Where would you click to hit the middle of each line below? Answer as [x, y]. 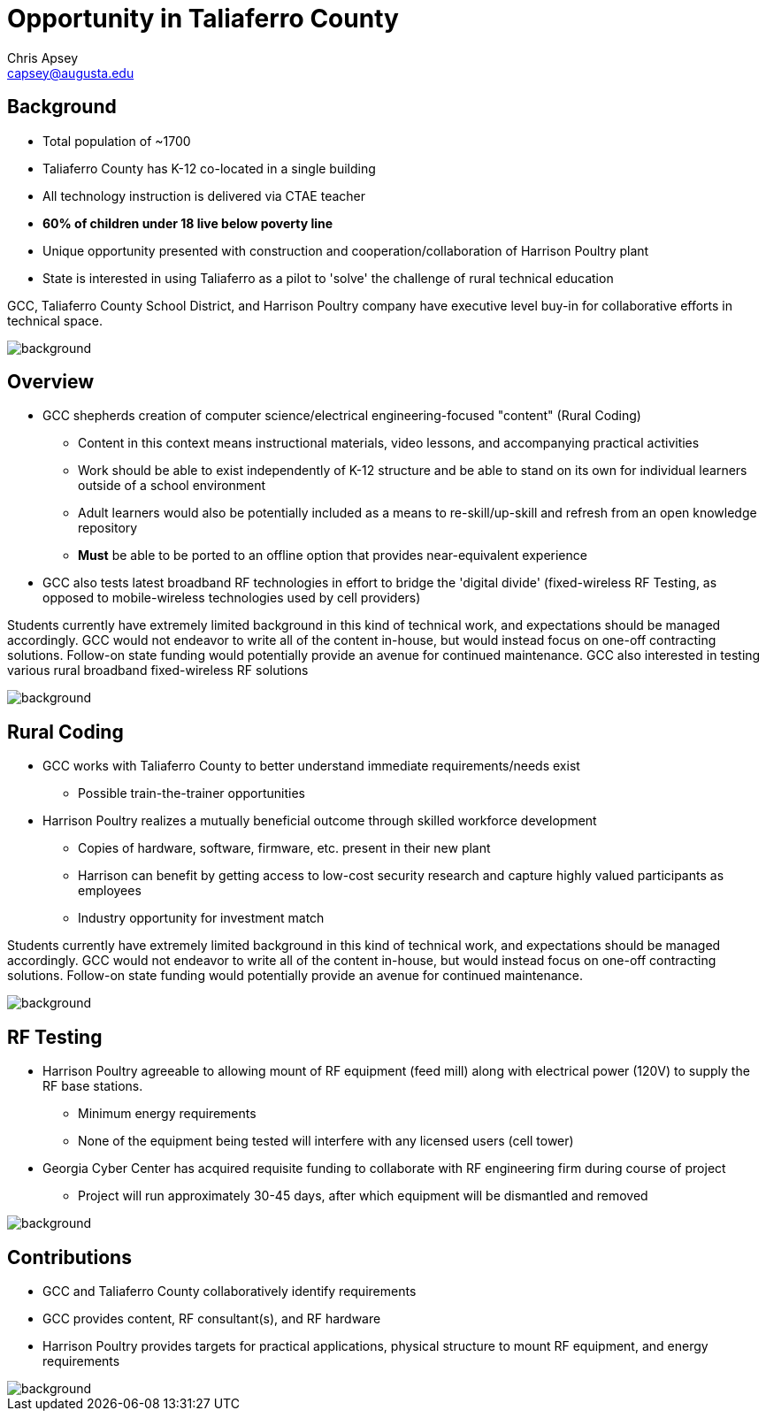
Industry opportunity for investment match [201, 918]
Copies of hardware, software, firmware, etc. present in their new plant [284, 848]
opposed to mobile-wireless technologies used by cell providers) [232, 598]
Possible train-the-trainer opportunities [191, 793]
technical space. [55, 320]
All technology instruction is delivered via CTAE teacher [204, 195]
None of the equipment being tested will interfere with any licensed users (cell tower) [326, 1141]
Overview [51, 382]
